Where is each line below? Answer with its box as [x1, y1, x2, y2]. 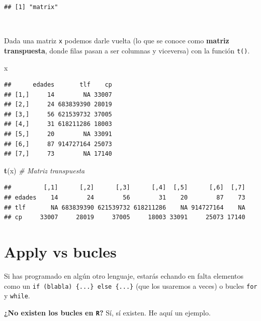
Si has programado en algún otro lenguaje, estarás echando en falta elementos [4, 270, 244, 281]
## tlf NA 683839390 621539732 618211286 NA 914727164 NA [4, 204, 245, 211]
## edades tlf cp [4, 81, 112, 89]
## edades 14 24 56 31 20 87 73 [4, 194, 245, 202]
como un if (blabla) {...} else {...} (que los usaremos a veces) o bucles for [4, 280, 257, 291]
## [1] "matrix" [4, 4, 58, 11]
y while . [4, 290, 30, 301]
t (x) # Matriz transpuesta [4, 165, 85, 175]
